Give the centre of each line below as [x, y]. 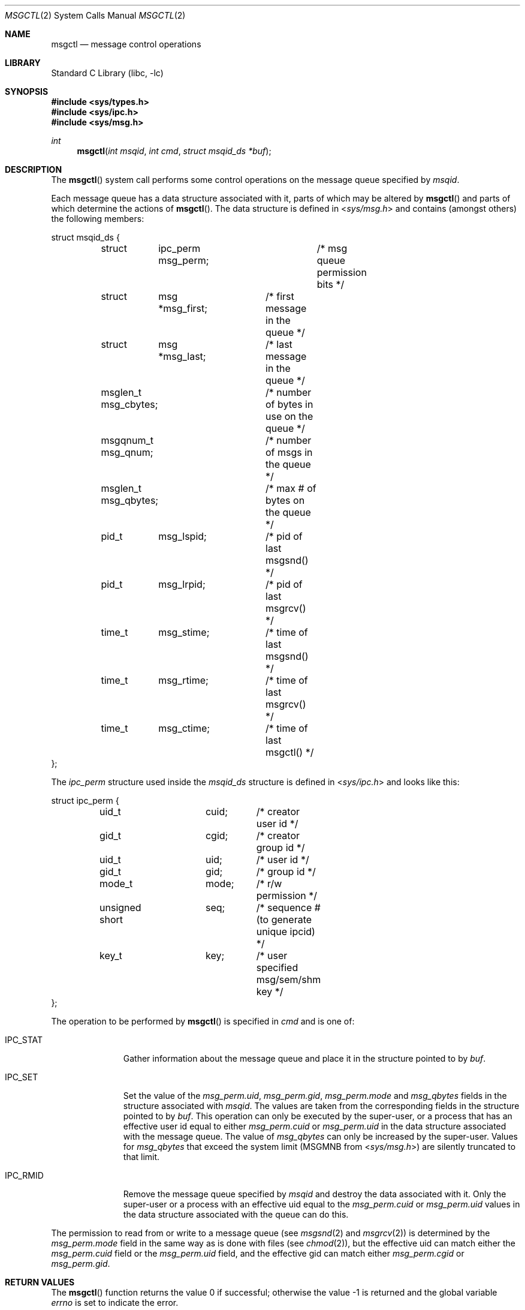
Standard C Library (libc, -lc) [107, 73]
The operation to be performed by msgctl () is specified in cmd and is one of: [203, 1021]
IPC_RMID [24, 1175]
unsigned [120, 908]
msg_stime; [184, 632]
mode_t [116, 884]
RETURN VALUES [40, 1282]
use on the [289, 416]
